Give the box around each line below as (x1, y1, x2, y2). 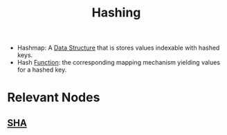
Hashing (91, 5, 141, 21)
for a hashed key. (17, 65, 67, 74)
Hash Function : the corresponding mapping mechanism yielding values (17, 59, 220, 67)
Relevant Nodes (7, 90, 100, 105)
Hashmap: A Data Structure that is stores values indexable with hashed (17, 43, 220, 52)
